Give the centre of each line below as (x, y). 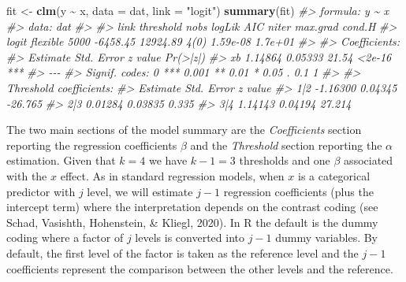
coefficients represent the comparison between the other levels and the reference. (200, 268)
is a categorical (334, 175)
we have (168, 160)
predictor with (41, 191)
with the (27, 175)
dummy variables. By (327, 237)
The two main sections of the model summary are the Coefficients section (184, 130)
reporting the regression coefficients (92, 145)
